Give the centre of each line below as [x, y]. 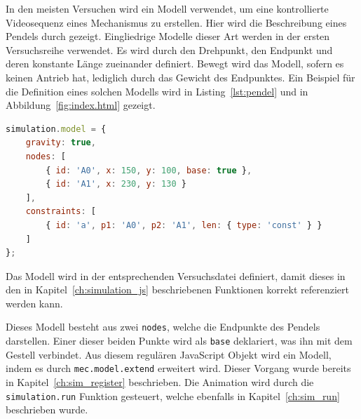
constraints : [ [61, 212]
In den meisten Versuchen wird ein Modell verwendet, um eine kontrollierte [167, 8]
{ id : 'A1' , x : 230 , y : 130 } [116, 184]
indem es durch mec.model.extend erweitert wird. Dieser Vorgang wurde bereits [178, 368]
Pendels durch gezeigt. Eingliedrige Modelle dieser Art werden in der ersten [168, 36]
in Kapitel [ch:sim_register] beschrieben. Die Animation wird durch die [160, 382]
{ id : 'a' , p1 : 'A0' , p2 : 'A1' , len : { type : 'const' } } [184, 225]
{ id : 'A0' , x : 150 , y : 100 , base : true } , [149, 170]
